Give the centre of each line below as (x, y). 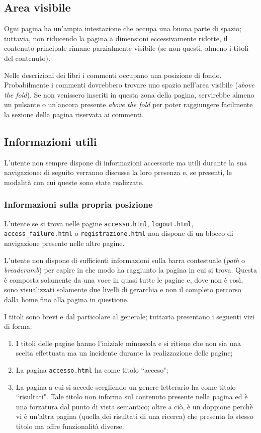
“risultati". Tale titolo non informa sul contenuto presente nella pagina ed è (132, 397)
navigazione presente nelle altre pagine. (64, 243)
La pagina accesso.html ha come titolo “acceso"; (92, 370)
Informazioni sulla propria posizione (78, 204)
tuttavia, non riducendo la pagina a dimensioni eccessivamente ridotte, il (116, 38)
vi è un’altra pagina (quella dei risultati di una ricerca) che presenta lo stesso (135, 416)
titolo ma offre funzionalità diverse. (70, 426)
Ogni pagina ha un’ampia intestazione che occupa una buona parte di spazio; (123, 28)
